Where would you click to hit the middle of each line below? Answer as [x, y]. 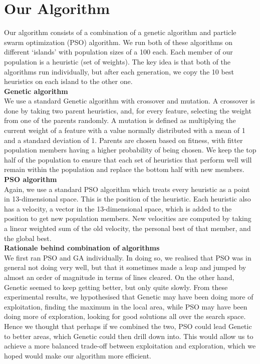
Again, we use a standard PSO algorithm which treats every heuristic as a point [127, 189]
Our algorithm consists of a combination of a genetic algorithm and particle [120, 32]
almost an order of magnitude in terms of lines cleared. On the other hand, [119, 277]
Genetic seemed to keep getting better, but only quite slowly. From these [116, 287]
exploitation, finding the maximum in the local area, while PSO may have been [126, 306]
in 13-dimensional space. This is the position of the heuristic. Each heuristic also [127, 199]
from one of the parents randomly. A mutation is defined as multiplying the [120, 120]
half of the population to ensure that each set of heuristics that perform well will [128, 159]
